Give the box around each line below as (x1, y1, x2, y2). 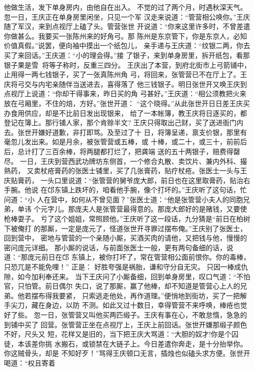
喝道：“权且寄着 (4, 357, 56, 368)
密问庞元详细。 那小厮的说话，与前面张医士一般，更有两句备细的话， (4, 242, 226, 252)
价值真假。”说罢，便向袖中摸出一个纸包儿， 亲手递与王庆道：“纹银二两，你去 (4, 40, 250, 51)
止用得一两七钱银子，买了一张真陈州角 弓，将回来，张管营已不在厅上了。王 (4, 69, 247, 79)
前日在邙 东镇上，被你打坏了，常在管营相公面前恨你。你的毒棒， (41, 252, 251, 262)
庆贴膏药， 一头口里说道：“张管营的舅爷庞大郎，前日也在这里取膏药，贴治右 (4, 175, 251, 185)
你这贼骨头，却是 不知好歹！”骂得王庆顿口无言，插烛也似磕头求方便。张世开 (4, 348, 251, 358)
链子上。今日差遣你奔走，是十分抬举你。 (116, 338, 247, 348)
